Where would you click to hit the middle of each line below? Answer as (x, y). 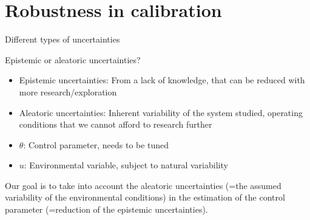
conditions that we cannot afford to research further (116, 124)
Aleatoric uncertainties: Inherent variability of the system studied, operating (161, 112)
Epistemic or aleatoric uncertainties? (73, 59)
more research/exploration (68, 91)
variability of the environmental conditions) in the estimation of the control (145, 197)
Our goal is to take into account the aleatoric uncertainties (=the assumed (143, 185)
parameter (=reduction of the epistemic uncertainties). (106, 209)
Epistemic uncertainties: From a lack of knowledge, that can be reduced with (162, 80)
